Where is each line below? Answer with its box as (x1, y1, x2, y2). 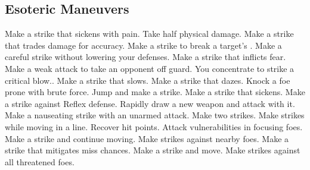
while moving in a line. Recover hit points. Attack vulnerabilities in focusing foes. (5, 120, 303, 133)
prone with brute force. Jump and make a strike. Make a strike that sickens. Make (5, 86, 305, 98)
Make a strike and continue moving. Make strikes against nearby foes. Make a (5, 132, 289, 144)
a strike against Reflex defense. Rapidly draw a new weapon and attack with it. (5, 97, 295, 109)
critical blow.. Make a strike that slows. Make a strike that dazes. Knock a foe (5, 74, 290, 86)
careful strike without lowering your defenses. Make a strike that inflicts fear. (5, 51, 286, 63)
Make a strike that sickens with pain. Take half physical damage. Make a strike (5, 27, 294, 40)
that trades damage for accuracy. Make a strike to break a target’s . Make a (5, 39, 282, 51)
